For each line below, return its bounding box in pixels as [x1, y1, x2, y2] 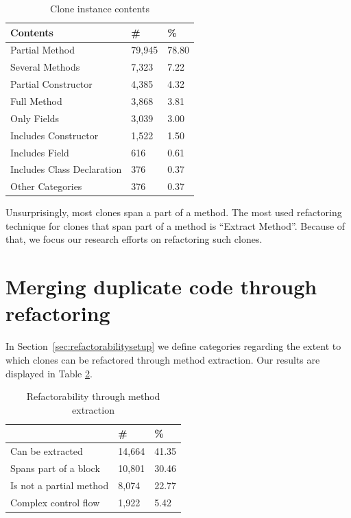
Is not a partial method [10, 478, 109, 492]
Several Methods [10, 60, 80, 74]
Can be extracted [10, 444, 83, 458]
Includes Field [10, 145, 69, 159]
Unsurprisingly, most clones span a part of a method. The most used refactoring [5, 205, 342, 220]
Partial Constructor [10, 77, 93, 91]
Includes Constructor [10, 128, 99, 142]
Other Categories [10, 179, 82, 193]
